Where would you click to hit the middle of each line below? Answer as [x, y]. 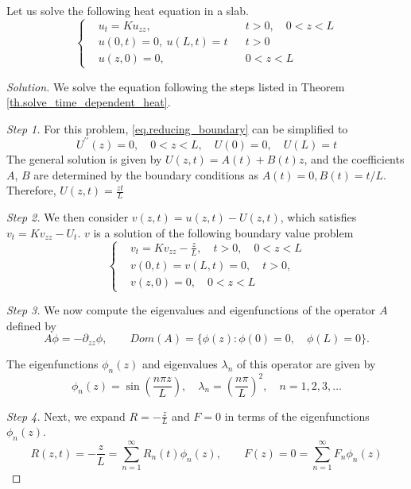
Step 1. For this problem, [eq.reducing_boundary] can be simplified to [177, 128]
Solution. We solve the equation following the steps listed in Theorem [176, 86]
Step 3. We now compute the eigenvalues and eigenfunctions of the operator [191, 310]
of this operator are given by [306, 364]
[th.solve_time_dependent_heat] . [89, 102]
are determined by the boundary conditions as [146, 174]
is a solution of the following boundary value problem [223, 232]
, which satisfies [318, 216]
